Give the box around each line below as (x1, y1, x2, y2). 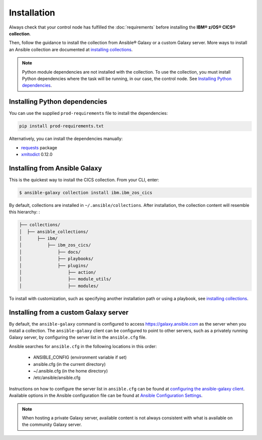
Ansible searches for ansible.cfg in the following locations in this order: (9, 343, 157, 349)
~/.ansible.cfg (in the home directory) (33, 368, 108, 374)
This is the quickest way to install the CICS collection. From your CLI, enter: (9, 177, 160, 183)
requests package (21, 144, 58, 150)
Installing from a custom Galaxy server (9, 308, 129, 316)
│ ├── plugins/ (19, 263, 89, 268)
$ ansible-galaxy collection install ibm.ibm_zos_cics (19, 189, 152, 195)
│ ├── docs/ (19, 249, 81, 254)
